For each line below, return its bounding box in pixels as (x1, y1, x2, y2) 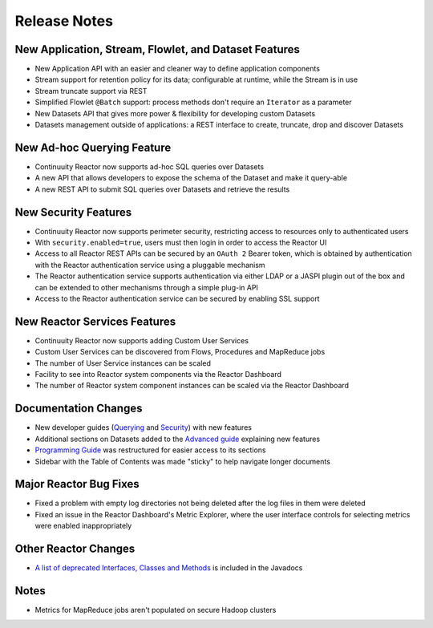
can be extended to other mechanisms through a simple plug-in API (34, 282, 258, 292)
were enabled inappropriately (34, 521, 132, 531)
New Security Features (14, 205, 132, 219)
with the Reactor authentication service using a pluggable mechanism (34, 260, 265, 269)
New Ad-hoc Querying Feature (14, 140, 172, 154)
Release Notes (14, 12, 114, 30)
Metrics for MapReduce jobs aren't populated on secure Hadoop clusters (34, 606, 277, 614)
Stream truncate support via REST (34, 86, 148, 95)
